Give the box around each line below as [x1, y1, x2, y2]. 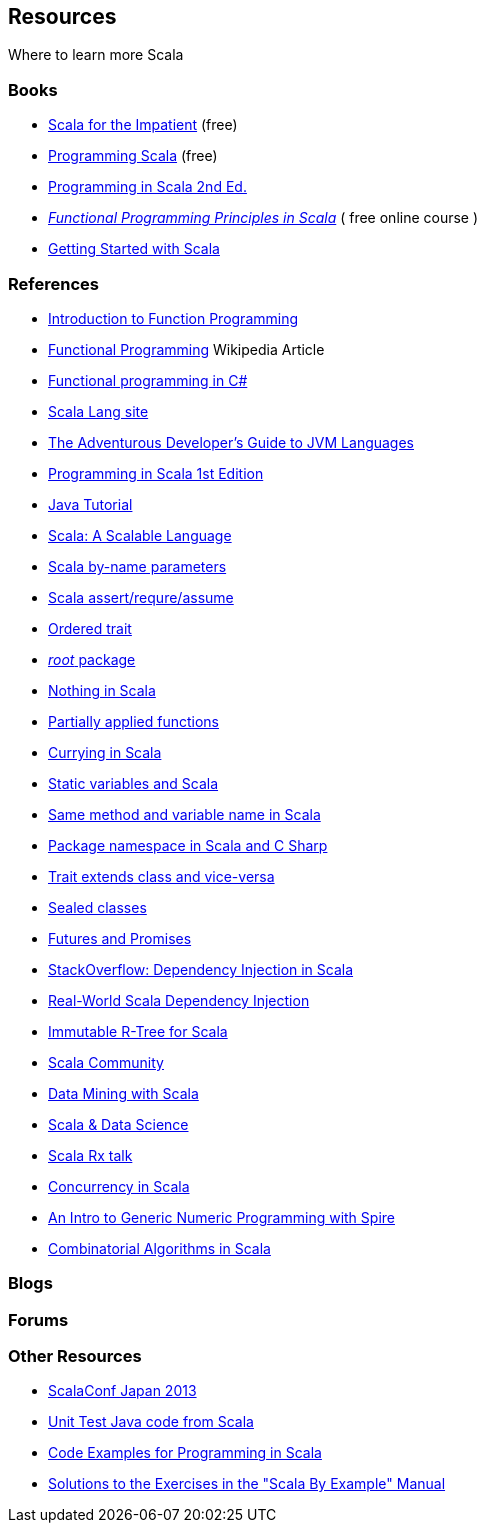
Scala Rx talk [48, 1146, 133, 1164]
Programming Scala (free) [48, 147, 218, 165]
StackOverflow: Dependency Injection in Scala [48, 960, 354, 978]
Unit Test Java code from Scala [48, 1413, 254, 1431]
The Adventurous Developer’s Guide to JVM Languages [48, 433, 415, 451]
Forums [8, 1309, 69, 1330]
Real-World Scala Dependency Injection [48, 991, 310, 1009]
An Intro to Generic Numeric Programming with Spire [48, 1208, 395, 1226]
